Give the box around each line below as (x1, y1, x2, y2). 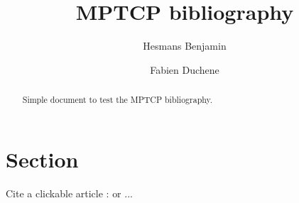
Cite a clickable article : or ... (6, 185, 133, 200)
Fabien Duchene (150, 62, 219, 77)
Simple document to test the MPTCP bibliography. (22, 94, 213, 106)
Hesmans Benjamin (143, 38, 227, 53)
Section (6, 144, 79, 173)
